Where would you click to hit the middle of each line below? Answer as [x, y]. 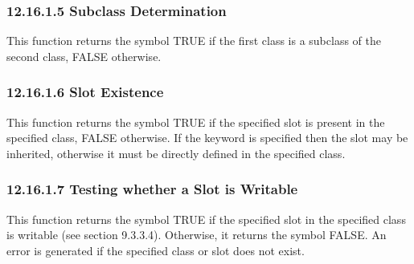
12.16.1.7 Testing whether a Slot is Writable [152, 189]
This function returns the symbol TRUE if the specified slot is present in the [196, 122]
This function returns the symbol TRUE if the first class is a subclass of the [194, 41]
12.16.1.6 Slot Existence [85, 92]
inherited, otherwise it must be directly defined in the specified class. [176, 153]
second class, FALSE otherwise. [84, 56]
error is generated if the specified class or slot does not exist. [156, 250]
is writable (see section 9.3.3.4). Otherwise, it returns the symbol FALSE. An [197, 235]
